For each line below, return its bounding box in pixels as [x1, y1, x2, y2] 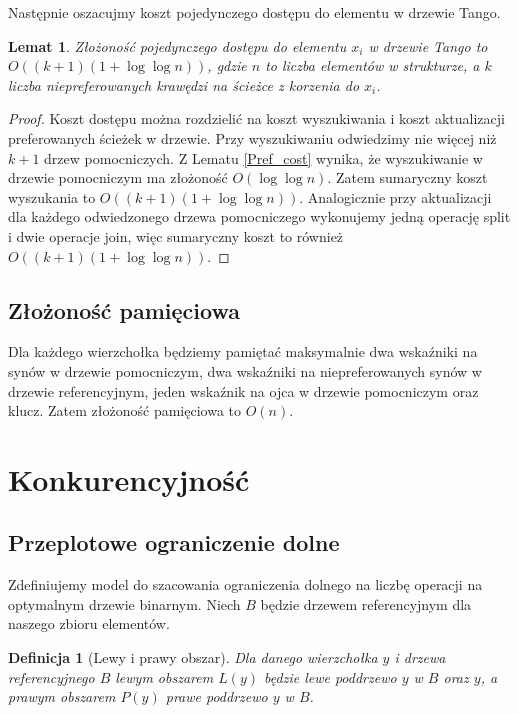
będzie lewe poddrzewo [264, 666, 397, 687]
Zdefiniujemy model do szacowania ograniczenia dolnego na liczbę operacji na [8, 574, 483, 595]
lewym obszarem [115, 666, 214, 687]
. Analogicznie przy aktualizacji [299, 186, 492, 207]
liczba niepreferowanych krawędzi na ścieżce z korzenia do [8, 74, 360, 95]
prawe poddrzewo [165, 686, 268, 707]
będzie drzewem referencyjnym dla [260, 593, 472, 614]
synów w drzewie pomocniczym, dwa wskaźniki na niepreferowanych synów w [8, 360, 482, 381]
